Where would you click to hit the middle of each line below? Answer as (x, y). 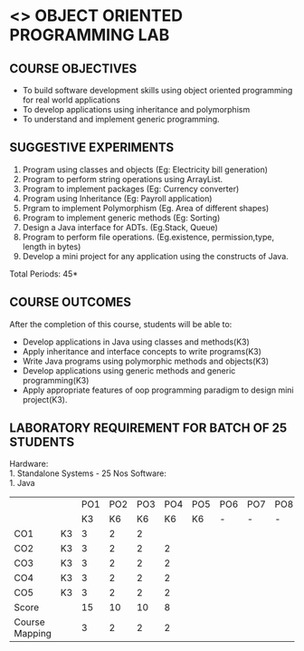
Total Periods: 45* (44, 274)
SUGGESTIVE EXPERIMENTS (92, 147)
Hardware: (29, 464)
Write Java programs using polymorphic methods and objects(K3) (146, 361)
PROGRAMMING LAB (90, 35)
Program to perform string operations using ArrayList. (123, 179)
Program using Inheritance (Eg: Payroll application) (117, 198)
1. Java (22, 483)
